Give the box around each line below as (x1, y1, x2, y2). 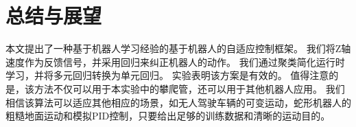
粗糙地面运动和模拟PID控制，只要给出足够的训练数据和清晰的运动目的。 (5, 108, 331, 123)
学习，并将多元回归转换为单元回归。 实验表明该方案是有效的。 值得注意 (5, 68, 329, 82)
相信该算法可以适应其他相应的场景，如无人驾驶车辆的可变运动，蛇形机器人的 (5, 95, 351, 109)
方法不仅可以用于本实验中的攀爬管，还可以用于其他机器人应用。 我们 (34, 81, 345, 95)
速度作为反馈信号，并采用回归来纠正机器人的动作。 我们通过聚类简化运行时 (5, 54, 345, 69)
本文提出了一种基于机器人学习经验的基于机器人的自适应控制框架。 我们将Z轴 (5, 41, 351, 56)
